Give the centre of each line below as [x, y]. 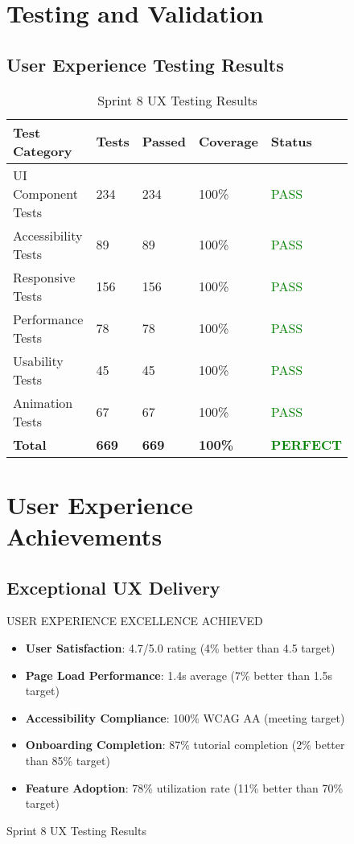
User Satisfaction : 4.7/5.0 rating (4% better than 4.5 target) [180, 647]
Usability [38, 360]
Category [43, 150]
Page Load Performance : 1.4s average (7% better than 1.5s [179, 675]
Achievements [84, 535]
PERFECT [307, 444]
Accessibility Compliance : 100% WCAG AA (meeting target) [185, 717]
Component [45, 193]
